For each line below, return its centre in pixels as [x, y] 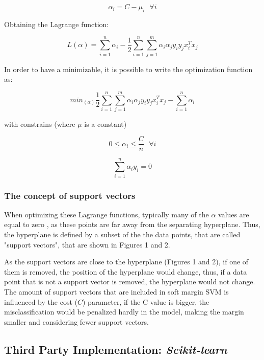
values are [234, 214]
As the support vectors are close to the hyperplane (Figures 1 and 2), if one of [126, 262]
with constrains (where [40, 123]
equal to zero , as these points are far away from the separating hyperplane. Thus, [132, 224]
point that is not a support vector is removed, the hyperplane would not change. [130, 282]
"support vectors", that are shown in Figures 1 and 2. [87, 244]
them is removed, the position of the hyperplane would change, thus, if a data [126, 271]
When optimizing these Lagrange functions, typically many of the [107, 214]
